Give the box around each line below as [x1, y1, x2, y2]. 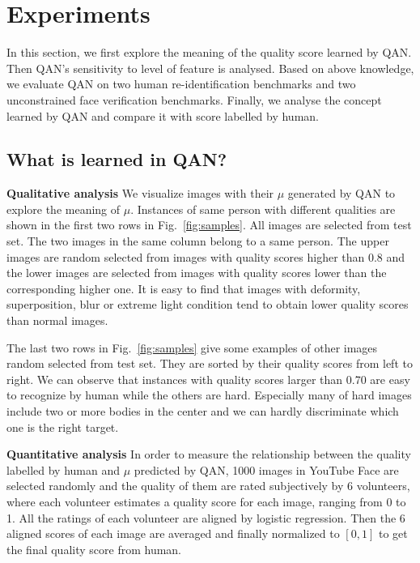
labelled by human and [6, 461, 121, 478]
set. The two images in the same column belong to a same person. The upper [6, 232, 389, 250]
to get [378, 525, 408, 542]
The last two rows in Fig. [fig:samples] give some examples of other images [6, 339, 378, 356]
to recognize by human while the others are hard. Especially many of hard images [6, 386, 412, 403]
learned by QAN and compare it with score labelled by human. [6, 107, 319, 124]
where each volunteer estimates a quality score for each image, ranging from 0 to [6, 493, 406, 510]
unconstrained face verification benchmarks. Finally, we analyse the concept [6, 91, 382, 108]
